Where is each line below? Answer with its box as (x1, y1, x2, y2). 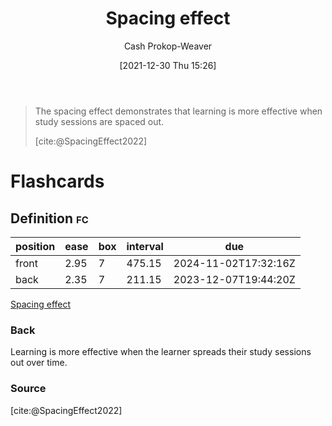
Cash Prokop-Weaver (123, 40, 213, 52)
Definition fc (10, 210, 89, 227)
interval (126, 239, 164, 253)
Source (10, 382, 47, 396)
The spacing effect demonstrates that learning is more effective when (34, 105, 323, 117)
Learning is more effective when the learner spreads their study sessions (10, 346, 312, 358)
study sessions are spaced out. (34, 115, 165, 127)
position (15, 239, 56, 253)
